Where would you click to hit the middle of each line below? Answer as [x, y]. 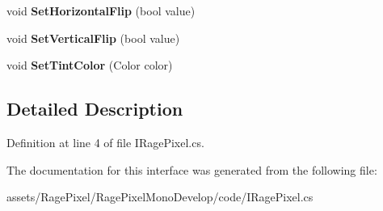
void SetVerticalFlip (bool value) [93, 38]
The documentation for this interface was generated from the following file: [192, 169]
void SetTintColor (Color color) [90, 65]
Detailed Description [95, 109]
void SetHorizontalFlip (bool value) [101, 11]
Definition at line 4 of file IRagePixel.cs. [105, 142]
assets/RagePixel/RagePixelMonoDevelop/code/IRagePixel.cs [160, 197]
